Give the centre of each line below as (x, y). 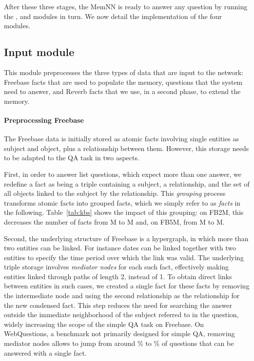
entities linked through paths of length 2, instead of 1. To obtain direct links (118, 276)
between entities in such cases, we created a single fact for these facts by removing (127, 286)
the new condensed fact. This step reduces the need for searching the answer (118, 305)
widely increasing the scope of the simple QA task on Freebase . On (104, 324)
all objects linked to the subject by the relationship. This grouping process (115, 193)
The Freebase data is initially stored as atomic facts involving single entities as (121, 139)
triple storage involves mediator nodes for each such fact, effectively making (117, 267)
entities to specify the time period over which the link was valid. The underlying (124, 257)
